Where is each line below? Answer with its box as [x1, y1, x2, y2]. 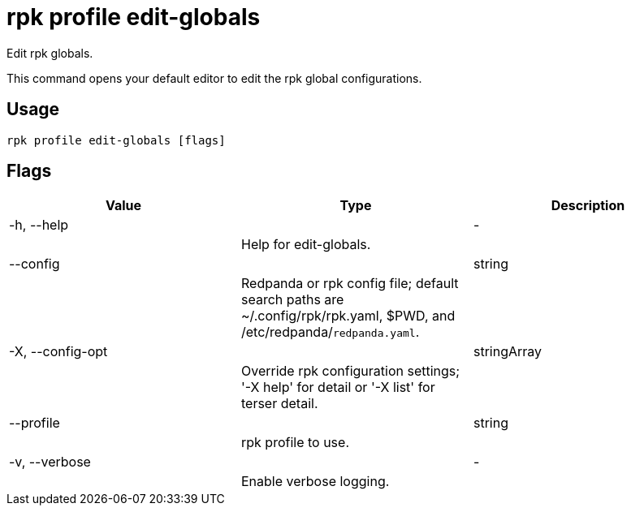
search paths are [240, 291, 344, 308]
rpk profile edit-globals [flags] [6, 133, 226, 147]
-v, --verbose [9, 454, 91, 471]
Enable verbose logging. [240, 473, 390, 490]
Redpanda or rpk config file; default [240, 275, 459, 292]
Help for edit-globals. [240, 236, 371, 253]
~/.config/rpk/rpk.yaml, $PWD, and [240, 308, 456, 325]
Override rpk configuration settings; [240, 363, 460, 380]
